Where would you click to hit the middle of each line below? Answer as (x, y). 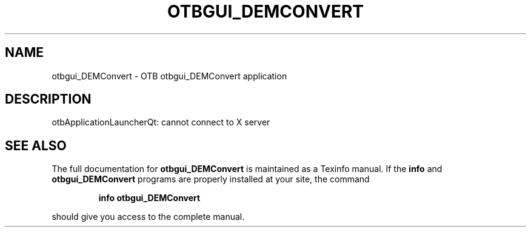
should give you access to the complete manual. (148, 217)
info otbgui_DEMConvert (149, 198)
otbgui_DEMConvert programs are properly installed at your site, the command (211, 179)
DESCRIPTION (48, 99)
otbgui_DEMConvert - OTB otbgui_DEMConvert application (169, 76)
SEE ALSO (36, 145)
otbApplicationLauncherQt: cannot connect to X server (161, 122)
